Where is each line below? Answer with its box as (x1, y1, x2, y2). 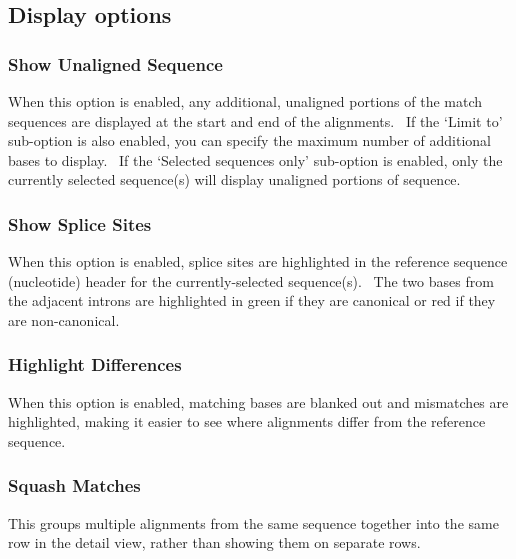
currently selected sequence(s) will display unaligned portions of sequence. (8, 169, 461, 190)
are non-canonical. (8, 309, 120, 330)
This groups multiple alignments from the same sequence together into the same (8, 512, 499, 533)
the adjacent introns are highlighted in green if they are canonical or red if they (8, 290, 496, 311)
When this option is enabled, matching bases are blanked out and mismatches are (8, 391, 509, 412)
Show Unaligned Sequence (8, 51, 223, 76)
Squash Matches (8, 473, 141, 498)
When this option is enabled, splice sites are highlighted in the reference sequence (8, 251, 508, 272)
